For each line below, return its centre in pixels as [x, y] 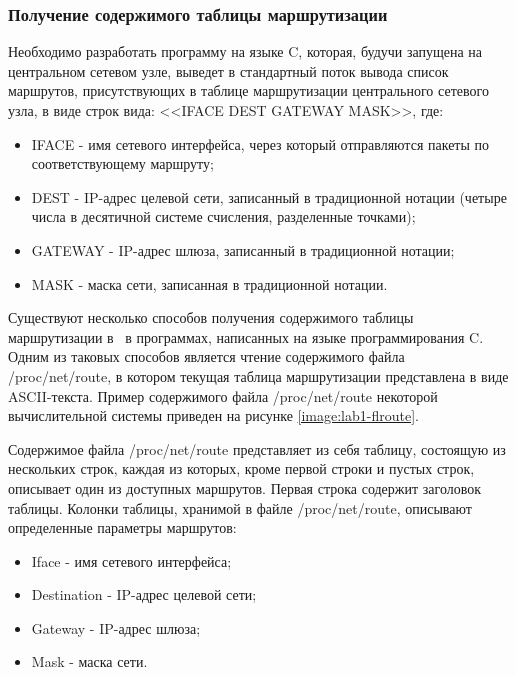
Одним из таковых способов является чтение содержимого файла [206, 356]
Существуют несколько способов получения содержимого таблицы [211, 317]
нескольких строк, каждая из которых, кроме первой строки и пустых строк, [241, 468]
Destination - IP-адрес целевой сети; [144, 594]
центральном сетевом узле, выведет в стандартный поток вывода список [228, 70]
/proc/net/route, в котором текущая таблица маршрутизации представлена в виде [258, 375]
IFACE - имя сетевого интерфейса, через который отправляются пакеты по [260, 143]
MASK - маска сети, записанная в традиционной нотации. [209, 283]
